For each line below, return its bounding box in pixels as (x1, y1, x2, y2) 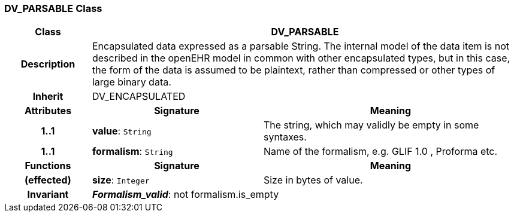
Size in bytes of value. (263, 174, 363, 187)
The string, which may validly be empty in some (263, 119, 479, 132)
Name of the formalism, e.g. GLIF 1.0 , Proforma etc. (263, 145, 498, 158)
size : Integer (92, 174, 150, 187)
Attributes (24, 105, 72, 117)
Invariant (27, 188, 69, 201)
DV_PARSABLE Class (4, 2, 102, 14)
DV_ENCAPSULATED (92, 90, 186, 103)
